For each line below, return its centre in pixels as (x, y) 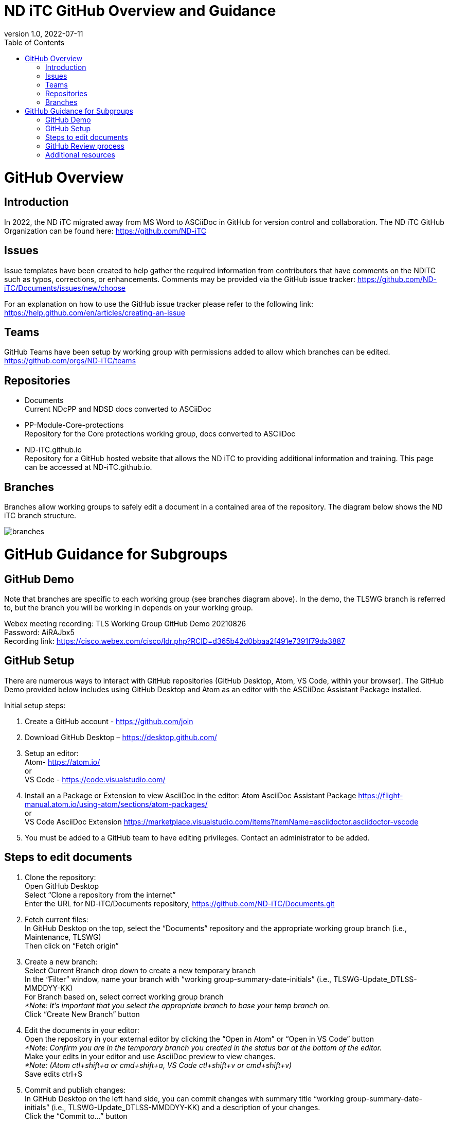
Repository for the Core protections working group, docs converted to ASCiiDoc (160, 434)
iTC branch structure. (40, 516)
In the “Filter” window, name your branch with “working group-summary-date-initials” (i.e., (178, 979)
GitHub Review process (85, 146)
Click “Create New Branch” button (82, 1014)
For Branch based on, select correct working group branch (124, 996)
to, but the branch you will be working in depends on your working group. (129, 607)
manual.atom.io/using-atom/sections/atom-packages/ (116, 804)
